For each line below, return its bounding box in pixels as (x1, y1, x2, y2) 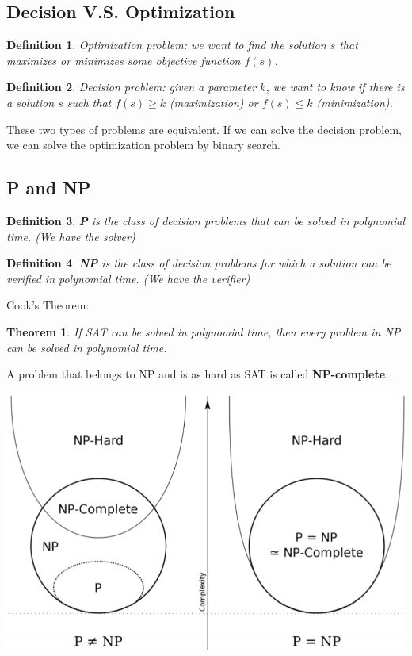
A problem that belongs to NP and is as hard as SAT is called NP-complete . (6, 366, 388, 382)
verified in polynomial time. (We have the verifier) (6, 270, 250, 286)
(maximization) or (170, 94, 258, 110)
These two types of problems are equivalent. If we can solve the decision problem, (6, 121, 402, 137)
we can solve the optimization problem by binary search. (6, 136, 280, 153)
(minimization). (316, 94, 393, 110)
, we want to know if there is (265, 79, 405, 95)
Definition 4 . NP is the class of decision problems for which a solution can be (6, 255, 391, 271)
